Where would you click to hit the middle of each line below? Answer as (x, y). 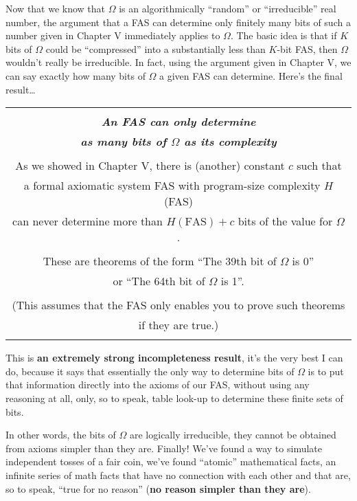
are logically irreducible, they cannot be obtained (233, 435)
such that (319, 166)
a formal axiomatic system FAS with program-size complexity (172, 186)
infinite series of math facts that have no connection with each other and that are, (178, 475)
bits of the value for (285, 221)
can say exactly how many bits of (76, 75)
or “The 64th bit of (159, 281)
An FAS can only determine (178, 122)
